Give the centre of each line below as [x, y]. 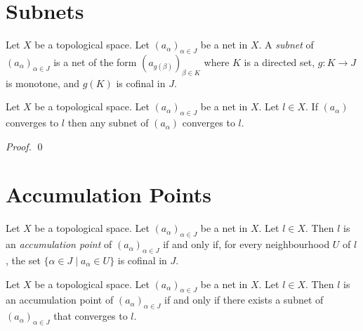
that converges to [91, 316]
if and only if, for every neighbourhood [246, 244]
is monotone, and [43, 83]
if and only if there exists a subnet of [244, 300]
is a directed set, [279, 61]
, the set [23, 260]
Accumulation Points [108, 194]
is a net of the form [95, 61]
